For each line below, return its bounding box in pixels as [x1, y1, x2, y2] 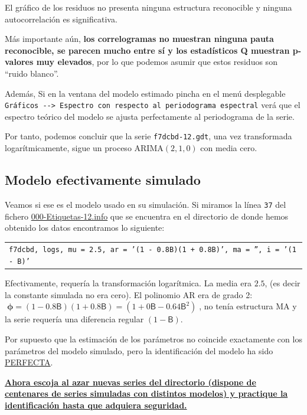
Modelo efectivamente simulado [5, 171, 201, 189]
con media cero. [200, 142, 257, 154]
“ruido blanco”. [5, 67, 59, 79]
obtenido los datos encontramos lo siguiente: [5, 221, 165, 234]
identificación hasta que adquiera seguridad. [5, 399, 187, 411]
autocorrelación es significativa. [5, 12, 117, 25]
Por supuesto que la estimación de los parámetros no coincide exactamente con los [5, 333, 302, 345]
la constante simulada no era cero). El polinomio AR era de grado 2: [5, 288, 253, 300]
